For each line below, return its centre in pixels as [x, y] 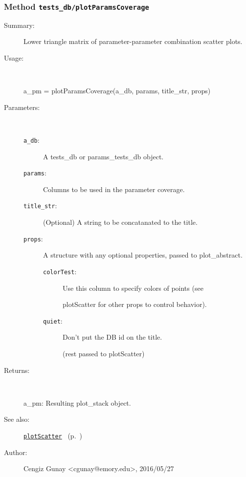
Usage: [14, 57]
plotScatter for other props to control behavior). [135, 304]
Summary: [19, 25]
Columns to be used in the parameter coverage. [114, 189]
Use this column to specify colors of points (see [133, 288]
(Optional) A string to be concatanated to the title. [120, 222]
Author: [16, 452]
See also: [17, 419]
